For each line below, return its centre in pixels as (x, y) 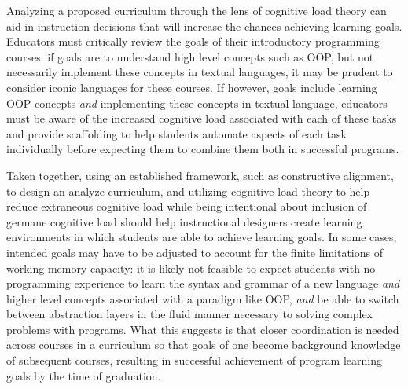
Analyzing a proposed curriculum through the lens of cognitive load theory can (197, 10)
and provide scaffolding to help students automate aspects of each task (176, 133)
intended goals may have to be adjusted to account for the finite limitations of (195, 252)
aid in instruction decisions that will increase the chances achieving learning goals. (204, 26)
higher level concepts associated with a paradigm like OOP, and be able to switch (203, 298)
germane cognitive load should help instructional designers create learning (184, 221)
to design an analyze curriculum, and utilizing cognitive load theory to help (188, 191)
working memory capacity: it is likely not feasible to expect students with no (191, 268)
